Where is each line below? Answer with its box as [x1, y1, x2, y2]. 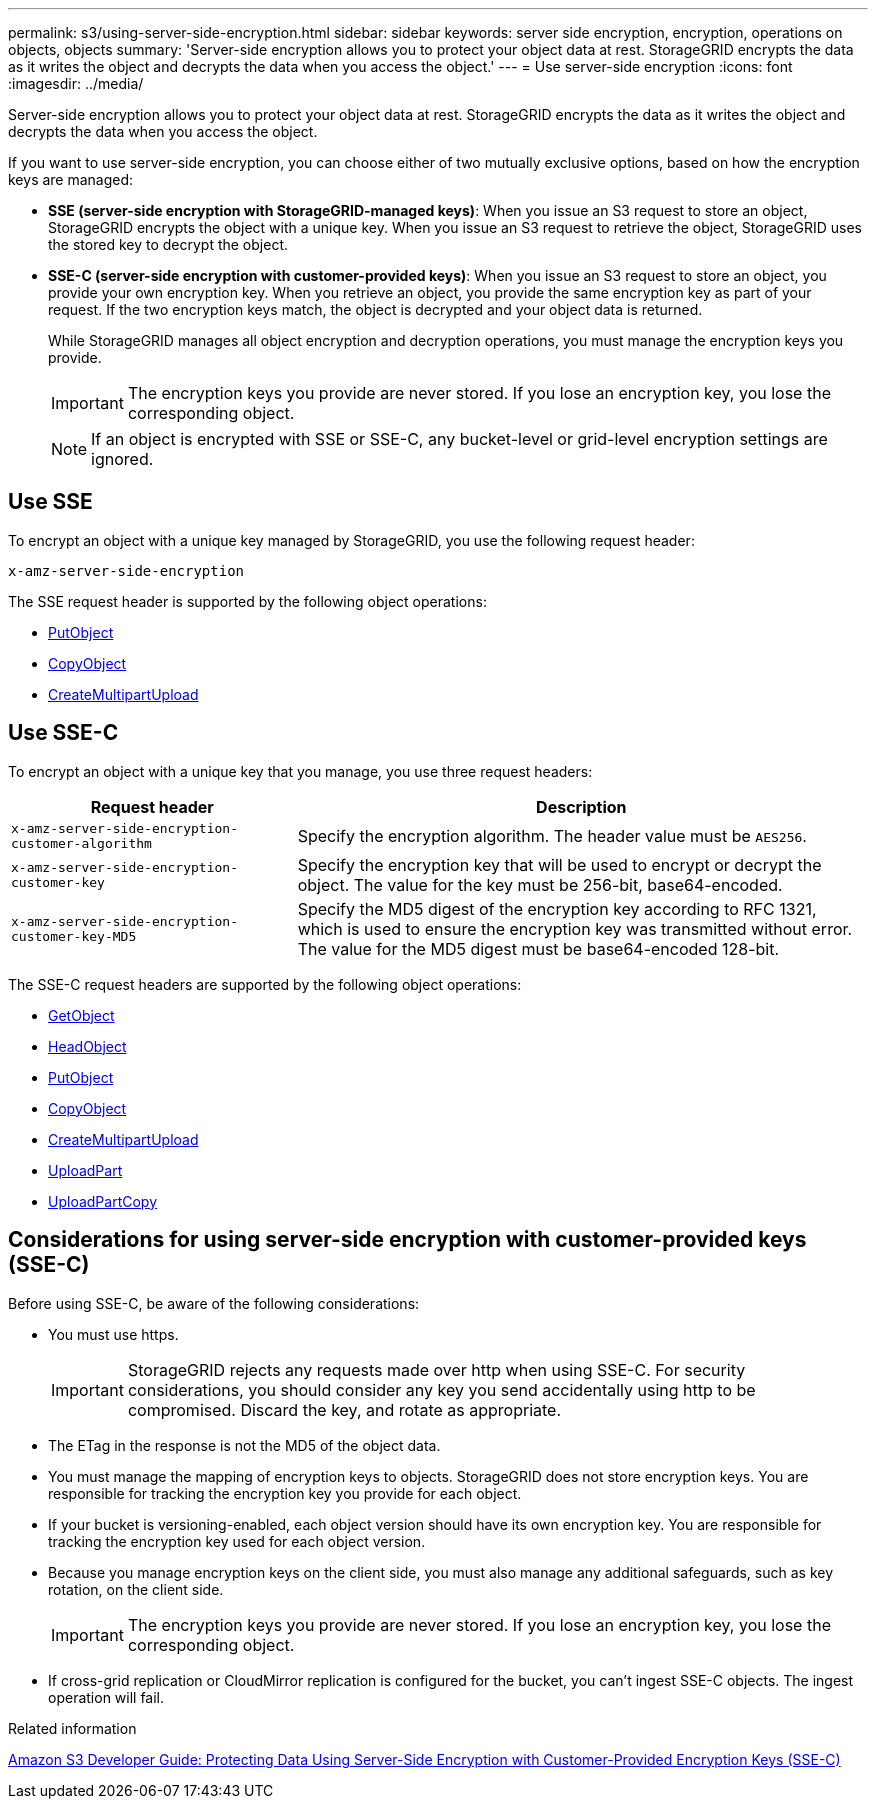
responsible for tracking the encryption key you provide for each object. [48, 1484, 522, 1502]
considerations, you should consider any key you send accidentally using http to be [127, 1379, 756, 1400]
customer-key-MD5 [11, 928, 137, 944]
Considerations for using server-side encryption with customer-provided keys [8, 1227, 807, 1253]
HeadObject [48, 1037, 127, 1055]
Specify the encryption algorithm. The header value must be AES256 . [297, 825, 807, 846]
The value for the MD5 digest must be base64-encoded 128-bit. [297, 938, 779, 959]
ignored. [91, 449, 154, 469]
